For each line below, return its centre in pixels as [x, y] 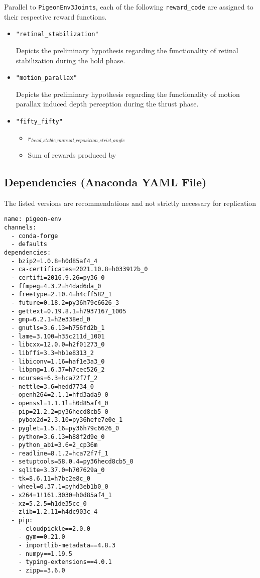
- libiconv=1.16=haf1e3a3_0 [58, 361]
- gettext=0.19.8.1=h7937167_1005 [69, 311]
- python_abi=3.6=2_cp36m [54, 445]
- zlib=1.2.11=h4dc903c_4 [54, 512]
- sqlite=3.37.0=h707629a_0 [58, 470]
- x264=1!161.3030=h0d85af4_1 [61, 495]
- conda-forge [35, 236]
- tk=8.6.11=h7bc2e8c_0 [51, 478]
